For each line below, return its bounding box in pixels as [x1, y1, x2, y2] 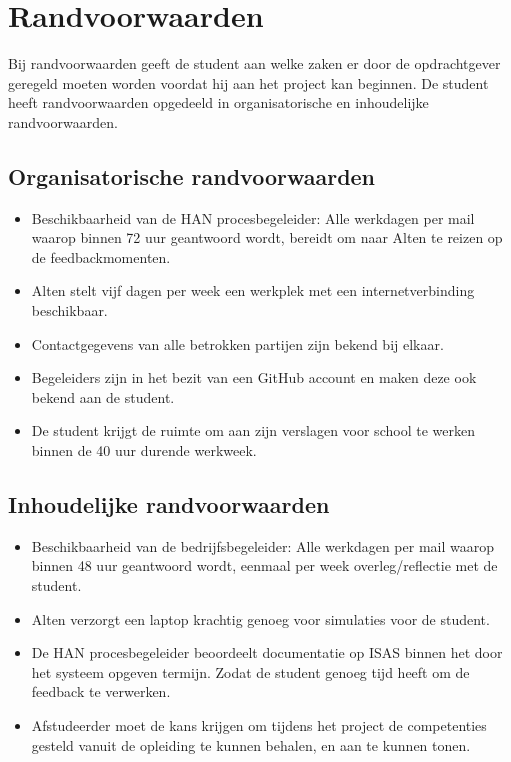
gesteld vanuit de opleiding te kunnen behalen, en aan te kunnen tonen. [31, 734, 471, 755]
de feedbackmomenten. [31, 246, 171, 267]
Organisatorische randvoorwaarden [8, 160, 376, 191]
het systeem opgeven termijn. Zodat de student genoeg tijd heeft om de [31, 661, 470, 682]
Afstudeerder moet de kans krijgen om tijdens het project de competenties [31, 715, 487, 735]
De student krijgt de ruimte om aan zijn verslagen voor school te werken [31, 420, 475, 441]
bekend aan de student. [31, 386, 175, 407]
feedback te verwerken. [31, 681, 171, 702]
